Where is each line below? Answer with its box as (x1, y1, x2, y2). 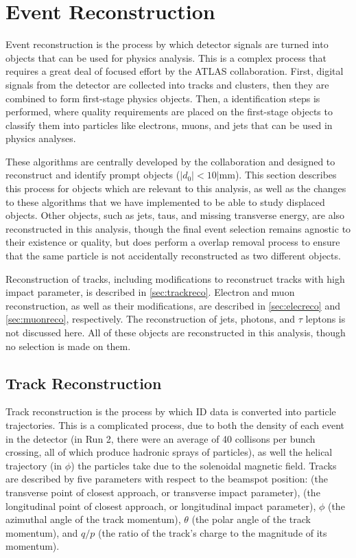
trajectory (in (5, 458, 62, 472)
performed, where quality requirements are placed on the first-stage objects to (5, 104, 333, 119)
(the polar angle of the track (191, 512, 311, 526)
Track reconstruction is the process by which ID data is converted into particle (5, 404, 336, 419)
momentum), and (5, 525, 78, 539)
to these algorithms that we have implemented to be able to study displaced (5, 194, 325, 209)
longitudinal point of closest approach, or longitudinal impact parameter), (5, 498, 316, 513)
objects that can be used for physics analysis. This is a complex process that (5, 50, 327, 65)
